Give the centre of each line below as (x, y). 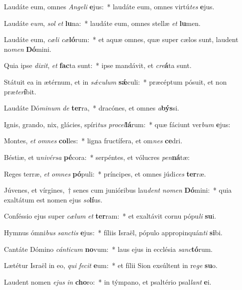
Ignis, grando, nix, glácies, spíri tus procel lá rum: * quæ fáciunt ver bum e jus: (117, 124)
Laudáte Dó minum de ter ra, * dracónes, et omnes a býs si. (92, 108)
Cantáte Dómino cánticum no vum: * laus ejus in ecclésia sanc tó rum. (108, 249)
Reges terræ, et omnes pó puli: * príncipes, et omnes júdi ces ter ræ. (105, 173)
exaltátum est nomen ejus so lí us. (53, 199)
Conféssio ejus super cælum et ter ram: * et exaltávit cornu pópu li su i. (110, 216)
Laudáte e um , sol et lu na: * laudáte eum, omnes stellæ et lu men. (102, 23)
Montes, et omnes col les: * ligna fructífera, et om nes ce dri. (93, 141)
